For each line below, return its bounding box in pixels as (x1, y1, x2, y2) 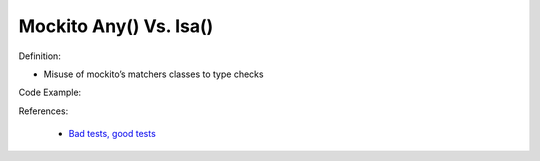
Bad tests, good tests (68, 128, 157, 140)
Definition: (18, 50, 62, 62)
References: (18, 105, 69, 117)
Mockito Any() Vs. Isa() (18, 15, 214, 37)
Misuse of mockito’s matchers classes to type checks (43, 68, 264, 80)
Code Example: (18, 86, 82, 99)
